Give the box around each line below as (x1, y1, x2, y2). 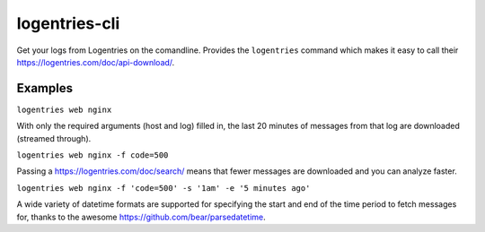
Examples (16, 81, 74, 96)
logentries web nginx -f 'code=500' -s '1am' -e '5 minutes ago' (16, 183, 311, 193)
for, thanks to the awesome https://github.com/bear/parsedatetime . (16, 211, 267, 222)
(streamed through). (16, 133, 92, 143)
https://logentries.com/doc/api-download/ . (16, 56, 175, 67)
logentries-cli (16, 13, 120, 33)
